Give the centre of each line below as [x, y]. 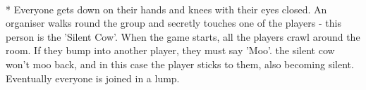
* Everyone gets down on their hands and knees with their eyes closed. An [166, 9]
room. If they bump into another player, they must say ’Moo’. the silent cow [170, 50]
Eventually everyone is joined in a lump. [93, 78]
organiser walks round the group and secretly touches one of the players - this [173, 23]
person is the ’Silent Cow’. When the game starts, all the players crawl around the [183, 36]
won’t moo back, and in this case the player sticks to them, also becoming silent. [180, 64]
